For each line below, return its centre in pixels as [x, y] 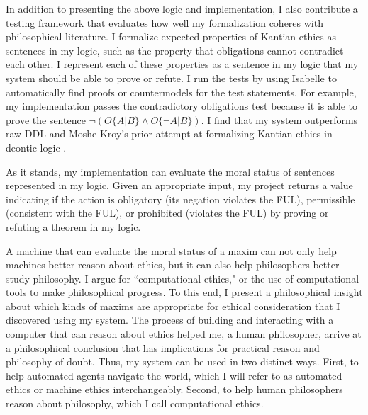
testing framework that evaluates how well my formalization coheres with [165, 22]
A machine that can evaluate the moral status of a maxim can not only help [171, 250]
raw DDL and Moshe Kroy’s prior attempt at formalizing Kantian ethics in [169, 133]
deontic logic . [36, 147]
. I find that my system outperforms [279, 119]
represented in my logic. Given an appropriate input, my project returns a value [179, 185]
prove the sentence [46, 119]
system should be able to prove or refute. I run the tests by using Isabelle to [171, 78]
